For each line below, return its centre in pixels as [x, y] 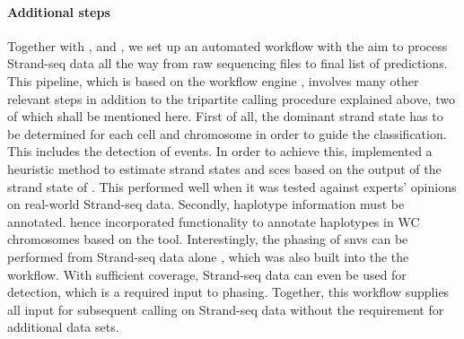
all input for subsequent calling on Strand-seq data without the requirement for [226, 309]
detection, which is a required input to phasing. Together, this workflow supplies [228, 292]
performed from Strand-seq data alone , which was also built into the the [208, 256]
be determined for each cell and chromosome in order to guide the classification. [227, 133]
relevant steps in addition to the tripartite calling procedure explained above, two [231, 98]
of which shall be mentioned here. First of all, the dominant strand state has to [225, 116]
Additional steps [59, 11]
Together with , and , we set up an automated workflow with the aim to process [228, 45]
